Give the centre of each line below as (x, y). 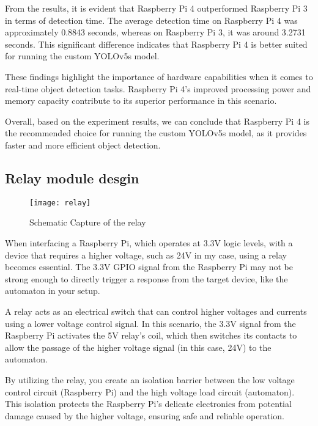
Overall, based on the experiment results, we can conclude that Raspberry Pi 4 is (157, 121)
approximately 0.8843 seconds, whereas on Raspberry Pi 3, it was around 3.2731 (155, 32)
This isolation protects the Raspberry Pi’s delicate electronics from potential (148, 404)
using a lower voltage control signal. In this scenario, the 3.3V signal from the (150, 323)
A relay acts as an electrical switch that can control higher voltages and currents (156, 311)
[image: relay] (60, 203)
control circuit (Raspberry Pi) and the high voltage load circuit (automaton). (150, 391)
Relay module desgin (72, 178)
